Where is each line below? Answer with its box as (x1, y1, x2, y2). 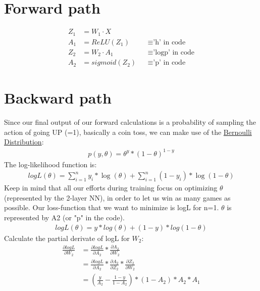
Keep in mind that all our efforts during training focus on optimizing (4, 182, 218, 193)
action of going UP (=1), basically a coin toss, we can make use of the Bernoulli (4, 126, 252, 137)
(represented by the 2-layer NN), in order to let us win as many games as (4, 192, 231, 203)
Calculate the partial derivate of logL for (4, 232, 130, 243)
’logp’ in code (153, 48, 194, 56)
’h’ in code (153, 38, 186, 46)
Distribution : (4, 136, 44, 147)
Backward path (4, 87, 112, 108)
